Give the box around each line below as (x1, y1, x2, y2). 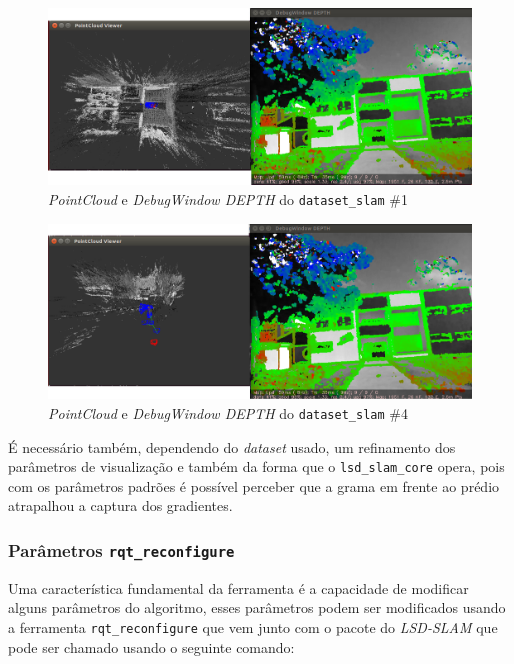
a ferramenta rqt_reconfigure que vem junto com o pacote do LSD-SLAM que (8, 617, 498, 638)
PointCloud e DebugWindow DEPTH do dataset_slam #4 (48, 402, 408, 423)
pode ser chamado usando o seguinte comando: (8, 636, 295, 657)
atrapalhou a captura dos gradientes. (8, 495, 233, 516)
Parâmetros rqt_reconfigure (8, 537, 235, 562)
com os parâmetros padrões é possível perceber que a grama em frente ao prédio (8, 475, 500, 496)
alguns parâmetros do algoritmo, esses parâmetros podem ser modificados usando (8, 597, 506, 618)
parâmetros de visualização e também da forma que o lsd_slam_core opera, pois (8, 456, 505, 477)
